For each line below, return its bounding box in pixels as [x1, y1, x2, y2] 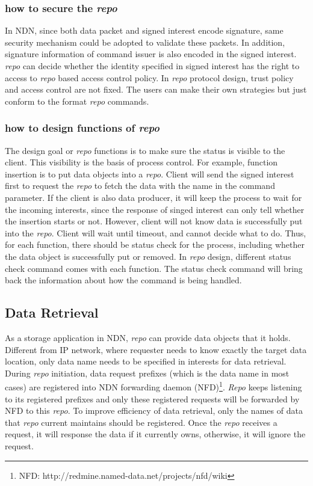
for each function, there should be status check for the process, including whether [5, 238, 305, 251]
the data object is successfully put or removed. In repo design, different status [5, 250, 291, 262]
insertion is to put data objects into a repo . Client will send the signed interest [5, 167, 294, 180]
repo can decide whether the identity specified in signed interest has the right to [5, 60, 300, 72]
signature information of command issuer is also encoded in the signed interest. [5, 48, 297, 60]
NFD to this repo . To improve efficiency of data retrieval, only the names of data [5, 404, 303, 417]
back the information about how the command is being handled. [5, 274, 242, 286]
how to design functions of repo [5, 120, 160, 135]
